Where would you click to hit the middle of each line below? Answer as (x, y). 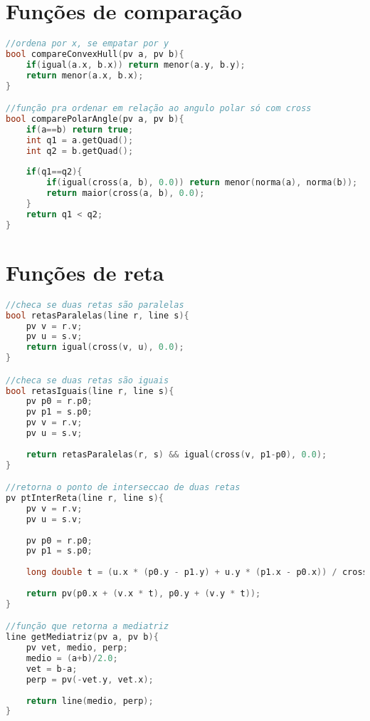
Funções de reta (85, 272)
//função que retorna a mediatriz (88, 627)
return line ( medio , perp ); (90, 701)
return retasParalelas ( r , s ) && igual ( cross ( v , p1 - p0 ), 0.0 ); (176, 454)
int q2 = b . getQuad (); (80, 151)
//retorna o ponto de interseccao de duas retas (123, 488)
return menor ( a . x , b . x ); (85, 75)
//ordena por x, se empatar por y (88, 44)
